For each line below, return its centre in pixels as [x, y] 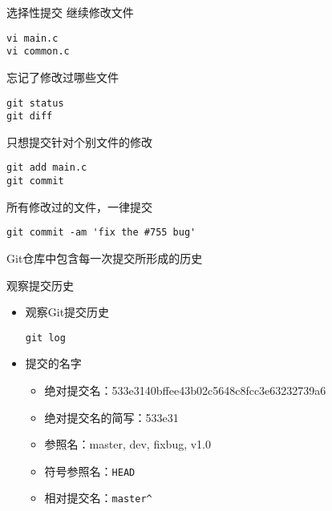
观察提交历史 [40, 285]
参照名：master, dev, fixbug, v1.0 [128, 444]
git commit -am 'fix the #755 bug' [101, 233]
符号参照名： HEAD [90, 471]
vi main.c [32, 38]
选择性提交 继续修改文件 [70, 12]
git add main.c [47, 168]
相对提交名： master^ [98, 498]
